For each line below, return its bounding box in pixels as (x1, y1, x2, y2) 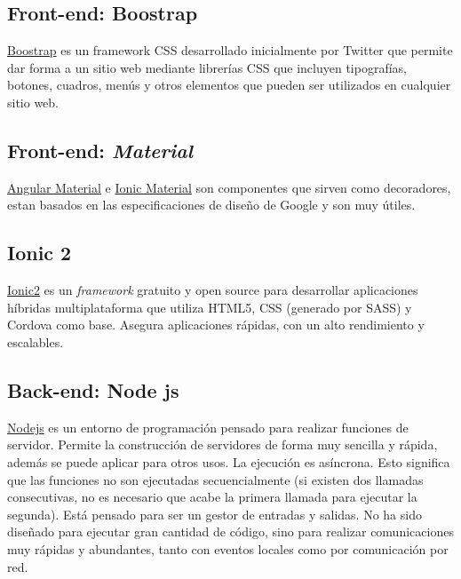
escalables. (7, 332, 64, 351)
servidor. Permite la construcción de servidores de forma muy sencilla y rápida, (7, 435, 438, 454)
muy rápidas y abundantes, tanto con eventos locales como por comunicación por (7, 539, 449, 558)
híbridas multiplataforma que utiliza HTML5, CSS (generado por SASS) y (7, 297, 412, 316)
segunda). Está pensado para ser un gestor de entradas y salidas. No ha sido (7, 504, 422, 523)
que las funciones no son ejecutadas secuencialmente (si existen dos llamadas (7, 470, 424, 488)
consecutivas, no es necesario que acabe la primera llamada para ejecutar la (7, 488, 417, 506)
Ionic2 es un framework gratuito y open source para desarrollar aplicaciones (7, 281, 418, 299)
